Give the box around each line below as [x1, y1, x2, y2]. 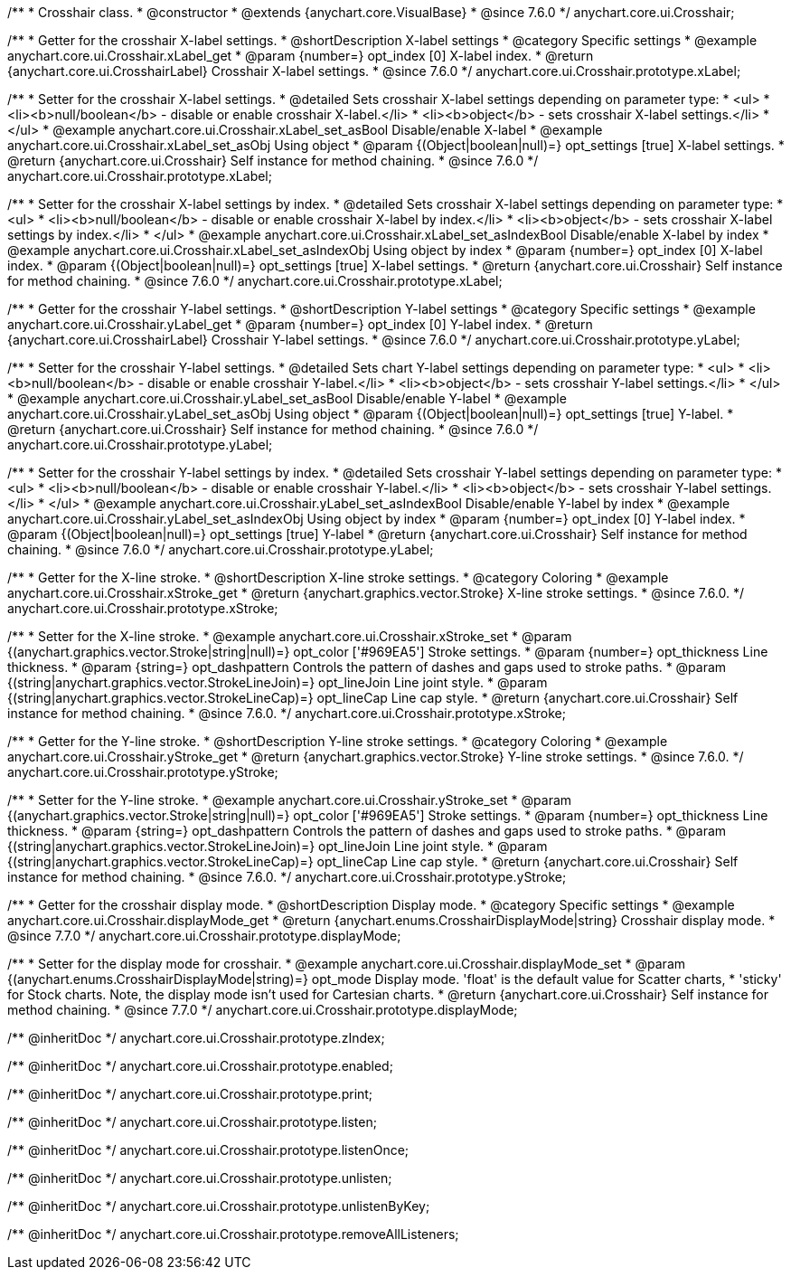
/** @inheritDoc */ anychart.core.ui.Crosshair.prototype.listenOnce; [7, 1142, 410, 1158]
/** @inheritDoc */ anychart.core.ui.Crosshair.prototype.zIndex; [7, 1030, 385, 1045]
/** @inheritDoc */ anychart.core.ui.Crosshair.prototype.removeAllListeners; [7, 1226, 459, 1242]
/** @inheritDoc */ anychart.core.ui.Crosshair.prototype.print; [7, 1086, 373, 1102]
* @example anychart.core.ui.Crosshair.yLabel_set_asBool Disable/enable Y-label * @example [7, 391, 567, 406]
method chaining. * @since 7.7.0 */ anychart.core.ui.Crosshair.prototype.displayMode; [7, 1002, 518, 1017]
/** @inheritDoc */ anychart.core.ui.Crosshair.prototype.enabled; [7, 1058, 393, 1074]
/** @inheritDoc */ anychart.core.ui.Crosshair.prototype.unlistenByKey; [7, 1198, 430, 1214]
